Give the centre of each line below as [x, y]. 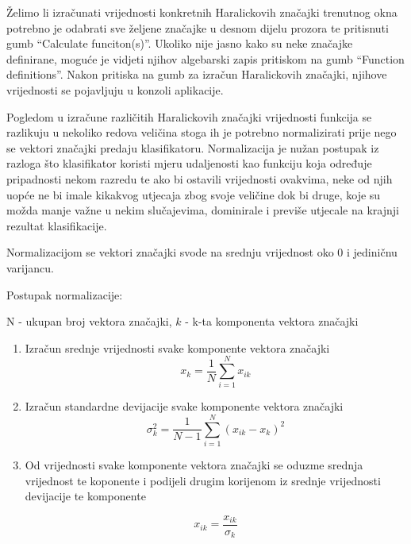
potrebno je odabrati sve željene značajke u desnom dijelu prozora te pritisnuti [198, 27]
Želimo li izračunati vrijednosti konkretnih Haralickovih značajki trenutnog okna [202, 12]
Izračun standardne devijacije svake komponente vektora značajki [184, 406]
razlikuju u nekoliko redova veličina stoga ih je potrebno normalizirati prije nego [202, 132]
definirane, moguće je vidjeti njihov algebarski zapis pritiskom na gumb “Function [205, 58]
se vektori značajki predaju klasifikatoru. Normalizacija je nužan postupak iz [193, 147]
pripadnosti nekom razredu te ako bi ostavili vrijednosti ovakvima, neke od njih [200, 178]
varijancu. [30, 267]
